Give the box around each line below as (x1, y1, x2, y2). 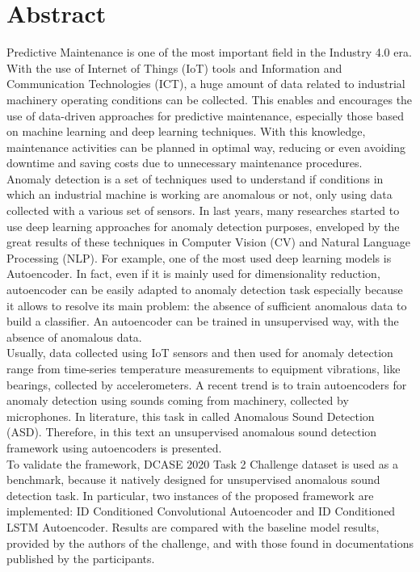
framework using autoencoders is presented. (6, 439, 222, 456)
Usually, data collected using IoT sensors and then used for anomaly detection (6, 344, 393, 361)
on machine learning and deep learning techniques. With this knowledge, (6, 123, 366, 140)
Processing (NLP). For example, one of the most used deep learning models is (6, 249, 392, 266)
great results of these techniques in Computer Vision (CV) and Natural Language (6, 233, 411, 250)
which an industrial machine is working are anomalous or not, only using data (6, 186, 393, 203)
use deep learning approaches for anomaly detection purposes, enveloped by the (6, 217, 400, 234)
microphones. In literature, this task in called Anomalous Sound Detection (6, 407, 375, 424)
